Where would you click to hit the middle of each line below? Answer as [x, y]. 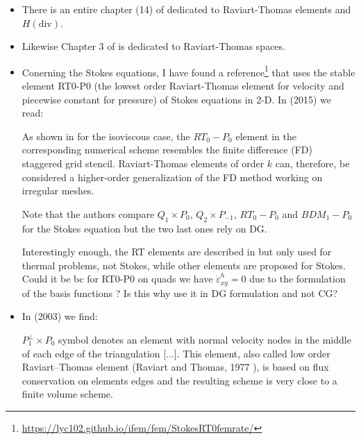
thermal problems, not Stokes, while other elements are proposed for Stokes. [184, 265]
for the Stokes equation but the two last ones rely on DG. [144, 228]
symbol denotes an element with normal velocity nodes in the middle [205, 339]
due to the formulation [297, 279]
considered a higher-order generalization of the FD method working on [172, 177]
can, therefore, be [312, 163]
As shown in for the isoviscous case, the [106, 136]
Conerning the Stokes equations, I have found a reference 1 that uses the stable [188, 71]
